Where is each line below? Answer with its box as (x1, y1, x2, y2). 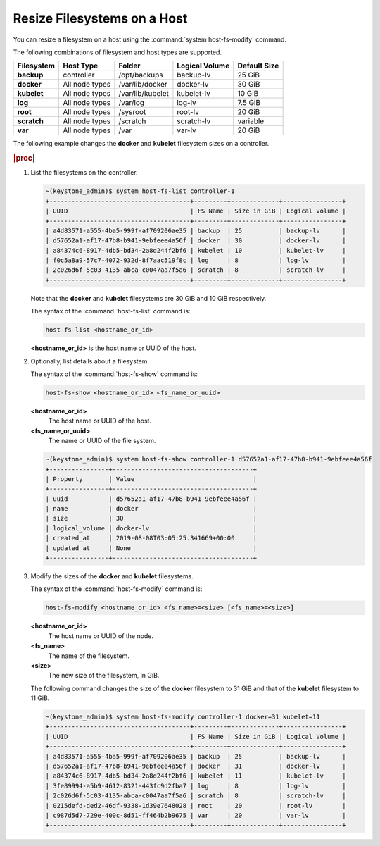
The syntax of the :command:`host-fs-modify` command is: (30, 585, 203, 593)
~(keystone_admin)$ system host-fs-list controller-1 (45, 187, 235, 195)
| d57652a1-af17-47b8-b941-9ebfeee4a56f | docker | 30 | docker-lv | (45, 237, 346, 244)
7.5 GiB (237, 98, 260, 108)
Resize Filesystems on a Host (13, 11, 188, 26)
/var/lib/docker (118, 80, 168, 89)
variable (237, 116, 265, 126)
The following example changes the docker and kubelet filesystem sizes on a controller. (13, 139, 270, 148)
